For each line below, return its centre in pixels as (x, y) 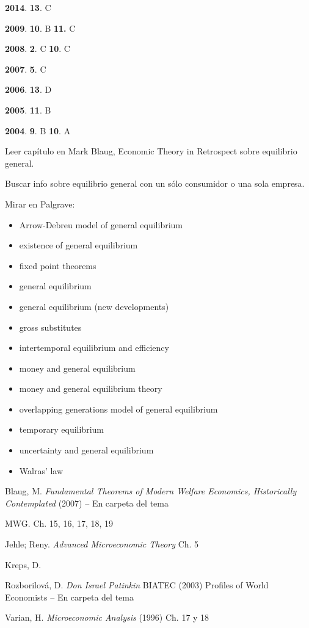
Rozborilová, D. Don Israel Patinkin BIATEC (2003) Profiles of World (137, 585)
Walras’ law (41, 470)
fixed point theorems (58, 265)
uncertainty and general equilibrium (86, 450)
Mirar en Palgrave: (40, 204)
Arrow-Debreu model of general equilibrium (101, 224)
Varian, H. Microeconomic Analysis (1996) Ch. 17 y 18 (107, 617)
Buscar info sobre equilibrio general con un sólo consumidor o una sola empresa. (155, 183)
